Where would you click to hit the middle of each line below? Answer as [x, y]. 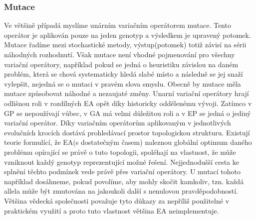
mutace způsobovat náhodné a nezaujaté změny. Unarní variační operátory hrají [127, 93]
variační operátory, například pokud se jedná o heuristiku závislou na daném [121, 64]
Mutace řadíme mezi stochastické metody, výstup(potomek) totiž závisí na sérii [125, 45]
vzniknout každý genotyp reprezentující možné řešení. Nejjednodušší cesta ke [122, 162]
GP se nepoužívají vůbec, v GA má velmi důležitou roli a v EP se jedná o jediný [128, 113]
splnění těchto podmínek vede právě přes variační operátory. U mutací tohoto [123, 171]
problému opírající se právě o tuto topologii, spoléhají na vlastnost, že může [120, 152]
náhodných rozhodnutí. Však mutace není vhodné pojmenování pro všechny [120, 54]
